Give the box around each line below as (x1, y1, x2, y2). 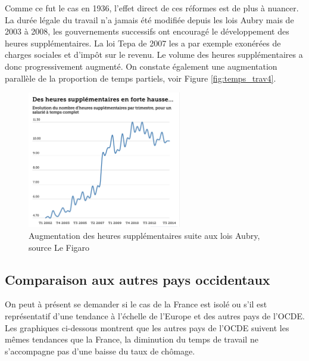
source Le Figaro (29, 241, 90, 253)
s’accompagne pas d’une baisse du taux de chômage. (5, 344, 195, 357)
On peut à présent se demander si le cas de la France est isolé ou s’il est (5, 298, 267, 310)
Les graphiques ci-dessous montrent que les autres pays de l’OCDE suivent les (5, 321, 289, 334)
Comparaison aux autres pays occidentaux (5, 270, 270, 288)
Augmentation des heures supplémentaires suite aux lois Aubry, (29, 229, 260, 242)
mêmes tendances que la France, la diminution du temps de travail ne (5, 333, 258, 346)
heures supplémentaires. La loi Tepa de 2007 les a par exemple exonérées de (5, 36, 281, 49)
